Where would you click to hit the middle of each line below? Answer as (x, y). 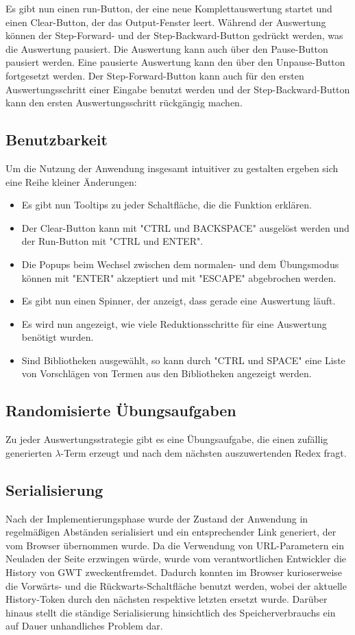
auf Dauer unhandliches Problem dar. (84, 626)
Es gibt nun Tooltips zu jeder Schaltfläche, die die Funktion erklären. (167, 205)
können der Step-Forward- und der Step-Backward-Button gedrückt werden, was (174, 35)
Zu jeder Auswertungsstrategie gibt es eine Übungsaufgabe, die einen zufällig (167, 439)
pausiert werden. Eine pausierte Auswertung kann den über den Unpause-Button (175, 62)
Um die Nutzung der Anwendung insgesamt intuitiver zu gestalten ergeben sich (172, 168)
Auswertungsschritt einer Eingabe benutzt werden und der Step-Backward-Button (178, 89)
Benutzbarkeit (57, 140)
